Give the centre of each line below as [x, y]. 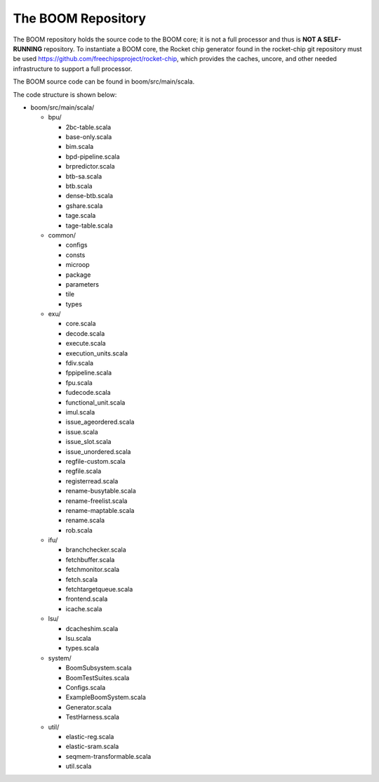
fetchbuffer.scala [90, 559]
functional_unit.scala [95, 402]
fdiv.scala [80, 363]
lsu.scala [78, 638]
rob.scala [79, 530]
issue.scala [82, 431]
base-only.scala [89, 137]
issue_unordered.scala [98, 451]
